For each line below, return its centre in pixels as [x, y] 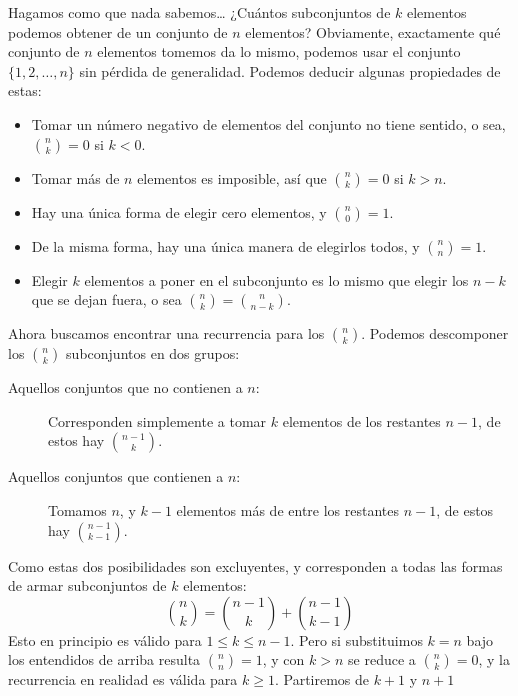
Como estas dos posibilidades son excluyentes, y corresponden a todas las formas [255, 565]
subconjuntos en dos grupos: [153, 353]
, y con [283, 659]
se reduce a [382, 659]
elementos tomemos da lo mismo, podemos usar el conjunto [279, 51]
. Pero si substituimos [356, 639]
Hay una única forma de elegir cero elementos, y [179, 211]
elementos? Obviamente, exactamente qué [373, 31]
